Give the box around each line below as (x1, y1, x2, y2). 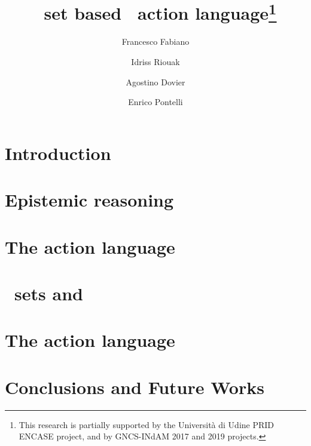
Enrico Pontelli (128, 96, 183, 108)
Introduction (5, 140, 111, 165)
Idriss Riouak (131, 56, 180, 68)
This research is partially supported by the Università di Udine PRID (19, 418, 275, 430)
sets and (14, 281, 83, 305)
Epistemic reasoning (5, 187, 174, 212)
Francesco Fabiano (121, 35, 190, 48)
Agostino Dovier (126, 75, 185, 88)
